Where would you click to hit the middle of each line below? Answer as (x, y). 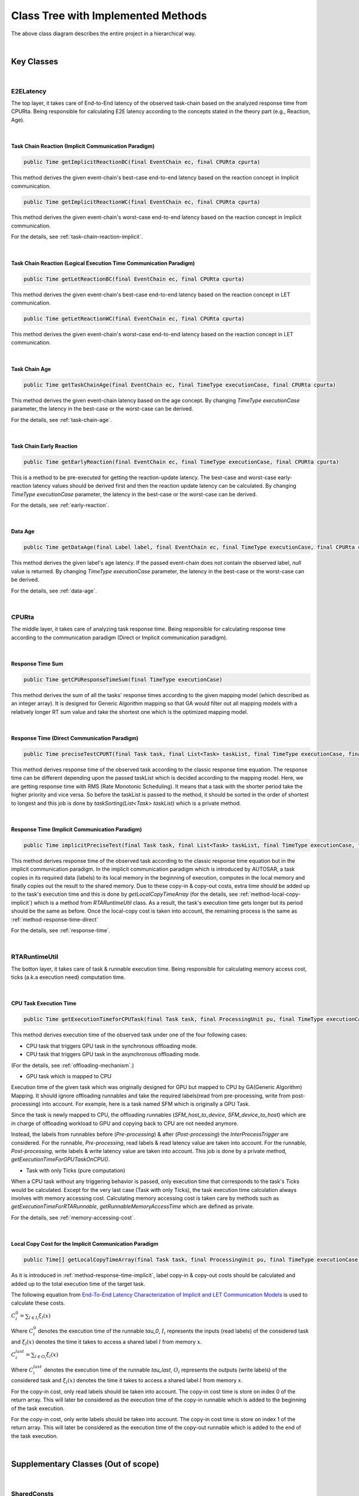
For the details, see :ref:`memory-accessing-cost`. (73, 1217)
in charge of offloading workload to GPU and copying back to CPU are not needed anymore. (125, 1123)
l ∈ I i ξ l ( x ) (40, 1317)
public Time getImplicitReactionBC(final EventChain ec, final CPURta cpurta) (142, 162)
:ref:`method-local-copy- (270, 894)
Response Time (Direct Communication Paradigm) (75, 738)
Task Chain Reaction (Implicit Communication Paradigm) (83, 146)
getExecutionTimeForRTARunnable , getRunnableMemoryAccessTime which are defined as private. (133, 1206)
